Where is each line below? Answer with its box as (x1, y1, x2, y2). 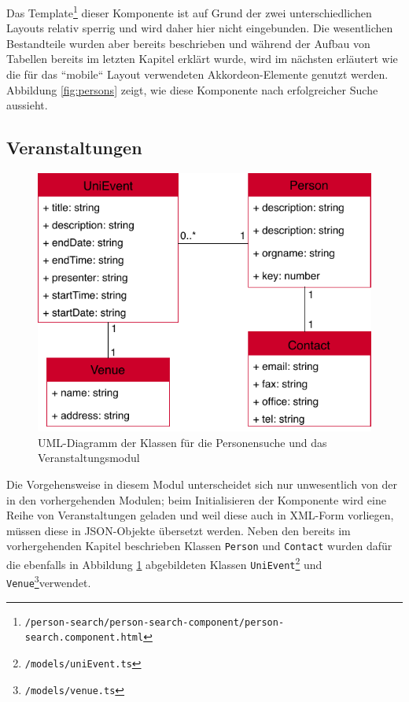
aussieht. (6, 97, 48, 113)
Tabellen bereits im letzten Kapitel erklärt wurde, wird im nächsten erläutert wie (6, 50, 398, 67)
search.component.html (24, 632, 144, 644)
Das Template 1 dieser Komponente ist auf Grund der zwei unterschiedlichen (6, 2, 372, 20)
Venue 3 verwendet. (6, 572, 91, 590)
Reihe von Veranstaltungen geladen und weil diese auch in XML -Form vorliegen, (6, 507, 394, 523)
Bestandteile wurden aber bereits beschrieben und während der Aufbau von (6, 35, 370, 51)
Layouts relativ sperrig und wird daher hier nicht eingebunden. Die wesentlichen (6, 20, 393, 36)
